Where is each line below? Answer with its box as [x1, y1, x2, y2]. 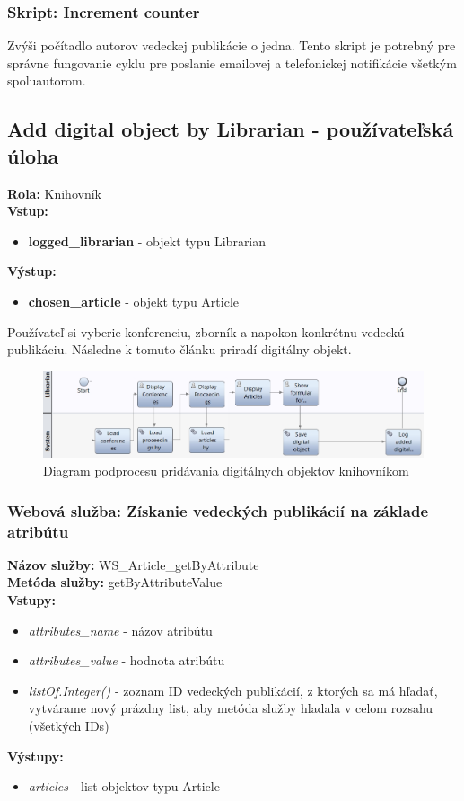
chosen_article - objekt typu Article [28, 291, 240, 310]
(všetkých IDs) [28, 716, 109, 734]
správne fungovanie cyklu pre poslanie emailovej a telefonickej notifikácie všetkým [7, 53, 457, 72]
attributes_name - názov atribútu [28, 620, 213, 639]
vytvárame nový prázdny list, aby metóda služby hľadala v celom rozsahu [28, 699, 433, 717]
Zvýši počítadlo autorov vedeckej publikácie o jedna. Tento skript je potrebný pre [7, 36, 456, 55]
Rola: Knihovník [7, 183, 101, 202]
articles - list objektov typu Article [28, 777, 220, 796]
